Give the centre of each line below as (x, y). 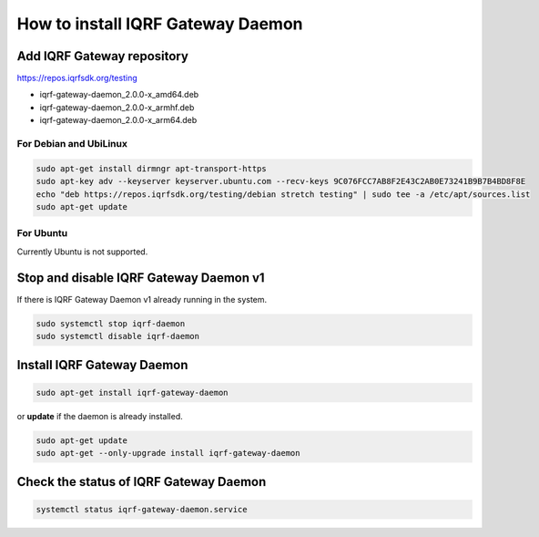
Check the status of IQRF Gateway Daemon (142, 482)
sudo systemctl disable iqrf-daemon (118, 336)
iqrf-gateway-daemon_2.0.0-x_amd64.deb (119, 95)
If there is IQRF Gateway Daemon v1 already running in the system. (142, 299)
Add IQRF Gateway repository (102, 56)
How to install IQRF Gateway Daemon (160, 24)
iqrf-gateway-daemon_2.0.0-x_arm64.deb (118, 120)
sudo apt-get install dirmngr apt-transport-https (152, 168)
